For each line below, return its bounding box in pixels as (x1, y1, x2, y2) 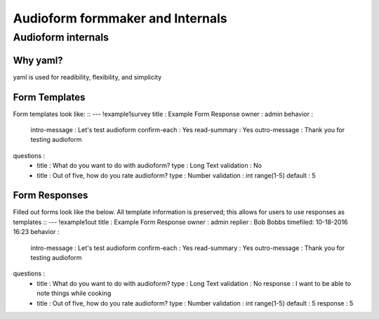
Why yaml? (13, 54, 63, 66)
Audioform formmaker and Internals (13, 11, 227, 26)
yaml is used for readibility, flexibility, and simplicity (13, 72, 162, 81)
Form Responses (13, 190, 88, 202)
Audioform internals (13, 31, 109, 44)
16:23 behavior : (13, 228, 60, 236)
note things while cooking (36, 289, 112, 298)
